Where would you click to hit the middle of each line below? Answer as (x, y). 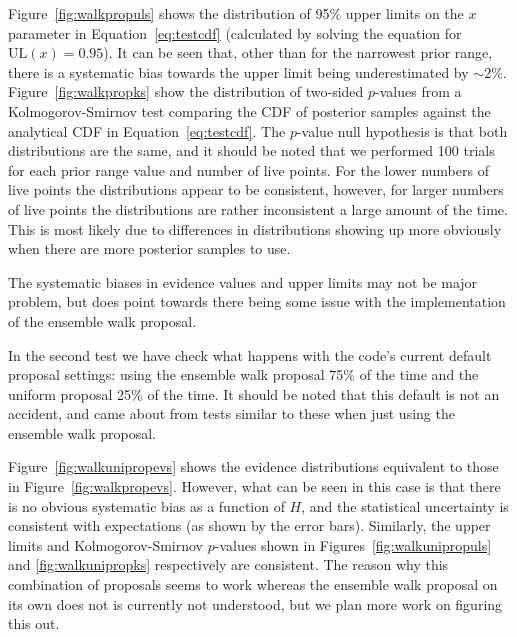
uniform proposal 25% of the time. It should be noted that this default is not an (254, 393)
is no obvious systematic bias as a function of (146, 505)
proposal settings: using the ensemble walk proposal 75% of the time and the (243, 374)
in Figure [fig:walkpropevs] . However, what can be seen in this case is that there (254, 486)
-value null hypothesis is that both (402, 130)
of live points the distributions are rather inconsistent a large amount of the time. (258, 208)
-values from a (418, 91)
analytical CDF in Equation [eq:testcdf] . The (147, 130)
